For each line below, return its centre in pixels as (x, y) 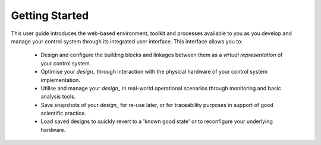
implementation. (60, 80)
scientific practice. (63, 114)
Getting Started (50, 15)
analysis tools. (58, 97)
